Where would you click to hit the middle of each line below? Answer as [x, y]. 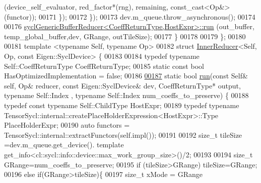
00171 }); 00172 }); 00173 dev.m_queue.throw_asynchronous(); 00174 [147, 16]
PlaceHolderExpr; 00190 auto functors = [67, 125]
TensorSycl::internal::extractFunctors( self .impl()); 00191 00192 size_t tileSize [123, 134]
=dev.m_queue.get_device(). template [64, 145]
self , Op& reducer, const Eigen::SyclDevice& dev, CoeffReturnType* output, [122, 85]
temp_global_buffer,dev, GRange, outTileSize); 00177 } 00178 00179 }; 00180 [125, 36]
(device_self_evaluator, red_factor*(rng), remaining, [86, 7]
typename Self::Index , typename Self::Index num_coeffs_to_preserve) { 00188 [126, 95]
